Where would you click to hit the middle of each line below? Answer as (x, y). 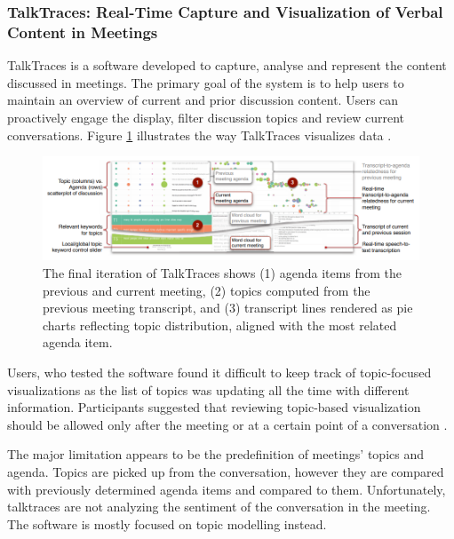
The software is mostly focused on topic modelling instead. (167, 523)
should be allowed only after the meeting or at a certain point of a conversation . (227, 424)
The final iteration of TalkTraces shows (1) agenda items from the (223, 273)
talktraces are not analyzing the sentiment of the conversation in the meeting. (219, 507)
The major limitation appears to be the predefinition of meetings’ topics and (215, 454)
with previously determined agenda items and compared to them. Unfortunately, (227, 489)
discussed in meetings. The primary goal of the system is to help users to (206, 82)
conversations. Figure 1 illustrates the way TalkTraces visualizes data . (199, 135)
